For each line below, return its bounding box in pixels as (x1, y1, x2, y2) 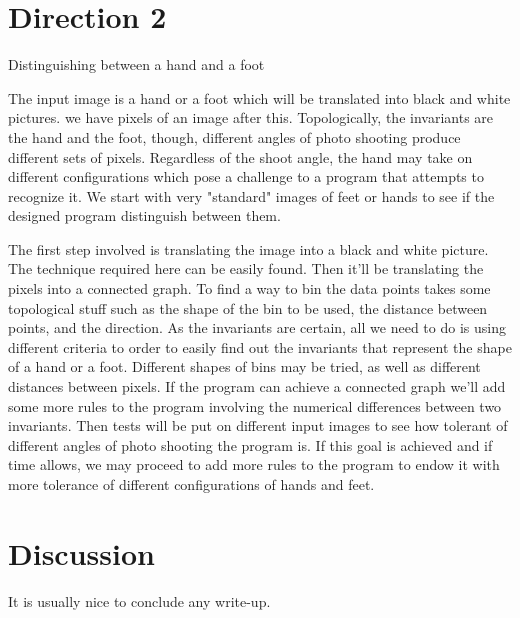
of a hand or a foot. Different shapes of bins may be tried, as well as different (8, 356, 481, 377)
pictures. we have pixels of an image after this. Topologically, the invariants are (8, 107, 494, 128)
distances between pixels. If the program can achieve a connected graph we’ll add (8, 376, 506, 397)
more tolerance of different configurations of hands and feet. (8, 474, 375, 494)
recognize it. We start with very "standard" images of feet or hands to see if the (8, 185, 495, 206)
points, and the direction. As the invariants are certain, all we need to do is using (8, 317, 506, 338)
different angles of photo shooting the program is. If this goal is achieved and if (8, 434, 493, 455)
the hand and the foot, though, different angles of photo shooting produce (8, 126, 461, 147)
